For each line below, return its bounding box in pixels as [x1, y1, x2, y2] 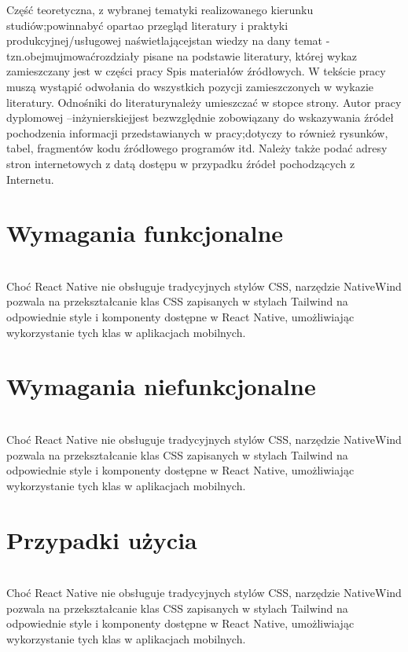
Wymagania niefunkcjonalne [6, 370, 316, 402]
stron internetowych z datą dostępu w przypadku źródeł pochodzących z [6, 155, 355, 171]
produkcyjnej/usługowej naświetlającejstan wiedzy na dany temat [6, 32, 323, 49]
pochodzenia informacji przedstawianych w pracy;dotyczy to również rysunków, [6, 124, 388, 141]
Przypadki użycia [6, 523, 197, 555]
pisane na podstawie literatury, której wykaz [142, 47, 358, 64]
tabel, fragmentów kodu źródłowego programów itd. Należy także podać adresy [6, 140, 388, 156]
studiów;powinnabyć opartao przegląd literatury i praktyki [6, 16, 289, 33]
